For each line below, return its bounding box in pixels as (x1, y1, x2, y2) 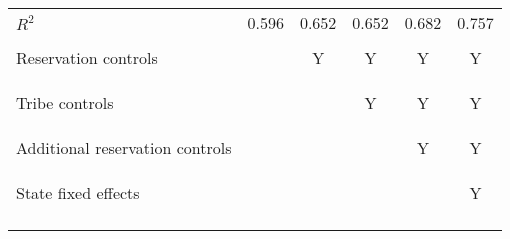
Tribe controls (16, 91, 114, 114)
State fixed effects (16, 181, 140, 204)
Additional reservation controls (16, 136, 232, 159)
